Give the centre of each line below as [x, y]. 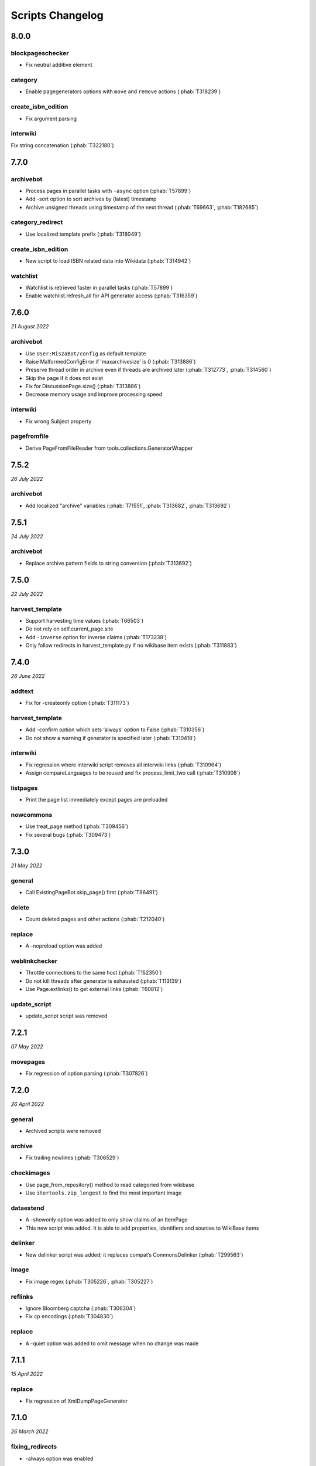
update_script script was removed [66, 1016]
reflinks [22, 1297]
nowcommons [32, 815]
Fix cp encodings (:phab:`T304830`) [69, 1316]
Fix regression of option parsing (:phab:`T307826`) [87, 1074]
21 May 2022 [27, 866]
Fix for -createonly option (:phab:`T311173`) [78, 703]
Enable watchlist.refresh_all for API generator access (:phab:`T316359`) [111, 296]
